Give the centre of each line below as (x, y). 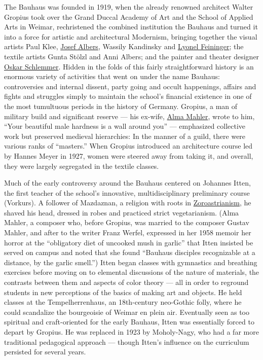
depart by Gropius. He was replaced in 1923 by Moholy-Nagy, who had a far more (131, 332)
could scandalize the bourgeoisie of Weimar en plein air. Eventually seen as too (127, 312)
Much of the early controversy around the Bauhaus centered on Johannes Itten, (127, 183)
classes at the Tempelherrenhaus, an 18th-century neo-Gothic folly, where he (123, 302)
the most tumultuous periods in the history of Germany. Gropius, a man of (121, 106)
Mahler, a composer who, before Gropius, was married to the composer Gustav (127, 222)
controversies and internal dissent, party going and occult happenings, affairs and (130, 86)
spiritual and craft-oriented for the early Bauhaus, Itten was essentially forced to (129, 322)
